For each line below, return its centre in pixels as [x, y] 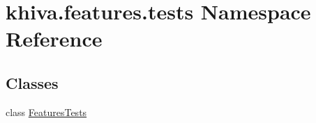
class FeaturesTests [46, 112]
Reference [54, 39]
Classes [32, 82]
